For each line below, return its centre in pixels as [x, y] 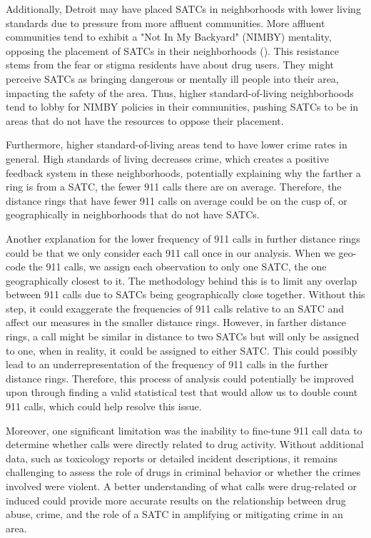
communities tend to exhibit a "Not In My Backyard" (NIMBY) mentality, [169, 37]
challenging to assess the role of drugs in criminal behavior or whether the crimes [183, 472]
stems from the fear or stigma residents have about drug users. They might [170, 65]
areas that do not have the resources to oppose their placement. [145, 120]
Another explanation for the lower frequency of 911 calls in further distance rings [183, 238]
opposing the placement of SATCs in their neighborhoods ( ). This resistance [172, 50]
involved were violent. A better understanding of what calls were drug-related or [181, 486]
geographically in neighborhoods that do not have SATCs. [133, 214]
